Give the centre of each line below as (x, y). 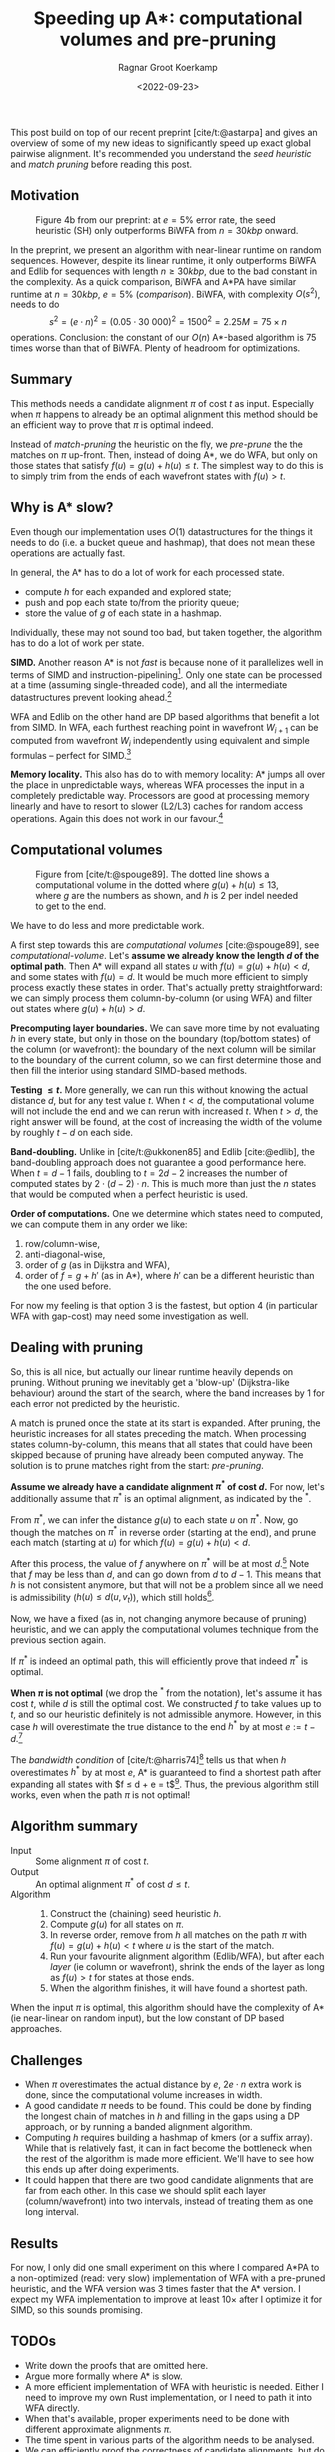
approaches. (36, 2029)
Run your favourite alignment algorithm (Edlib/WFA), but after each (187, 1956)
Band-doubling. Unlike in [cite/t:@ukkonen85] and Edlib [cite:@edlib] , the (162, 1151)
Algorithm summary (74, 1826)
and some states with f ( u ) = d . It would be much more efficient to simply (159, 976)
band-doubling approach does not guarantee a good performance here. (158, 1162)
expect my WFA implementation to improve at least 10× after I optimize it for (166, 2299)
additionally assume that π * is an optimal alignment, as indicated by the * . (161, 1497)
